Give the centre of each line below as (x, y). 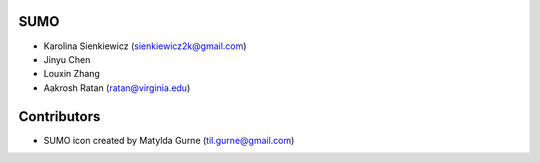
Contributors (59, 116)
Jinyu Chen (67, 59)
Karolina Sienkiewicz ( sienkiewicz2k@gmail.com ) (145, 46)
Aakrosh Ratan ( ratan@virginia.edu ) (117, 87)
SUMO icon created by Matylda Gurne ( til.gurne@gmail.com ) (169, 140)
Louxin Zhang (71, 74)
